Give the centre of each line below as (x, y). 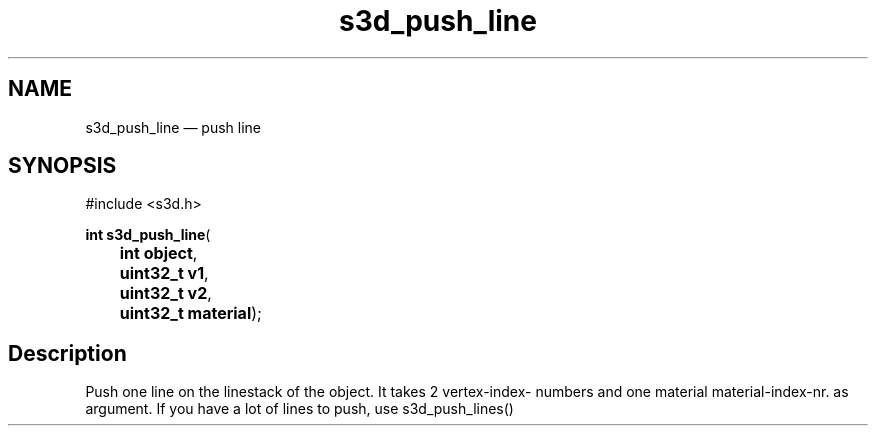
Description (67, 353)
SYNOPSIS (62, 166)
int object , (158, 253)
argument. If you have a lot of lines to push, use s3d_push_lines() (299, 409)
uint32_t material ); (190, 313)
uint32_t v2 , (165, 293)
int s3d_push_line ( (148, 235)
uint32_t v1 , (164, 273)
